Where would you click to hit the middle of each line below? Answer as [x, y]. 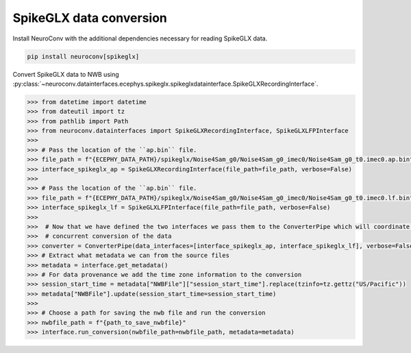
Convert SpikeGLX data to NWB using [66, 74]
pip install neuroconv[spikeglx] [83, 56]
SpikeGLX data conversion [90, 18]
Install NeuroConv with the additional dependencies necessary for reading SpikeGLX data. [140, 38]
